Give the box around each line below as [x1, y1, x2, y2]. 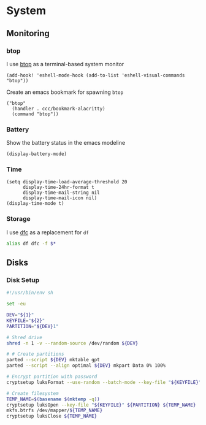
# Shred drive [6, 334, 43, 340]
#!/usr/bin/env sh [6, 289, 53, 296]
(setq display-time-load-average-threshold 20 [6, 179, 128, 185]
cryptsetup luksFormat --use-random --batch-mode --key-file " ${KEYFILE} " [6, 379, 202, 385]
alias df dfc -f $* [6, 240, 56, 247]
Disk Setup [6, 275, 40, 284]
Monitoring [6, 28, 50, 39]
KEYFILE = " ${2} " [6, 317, 45, 324]
